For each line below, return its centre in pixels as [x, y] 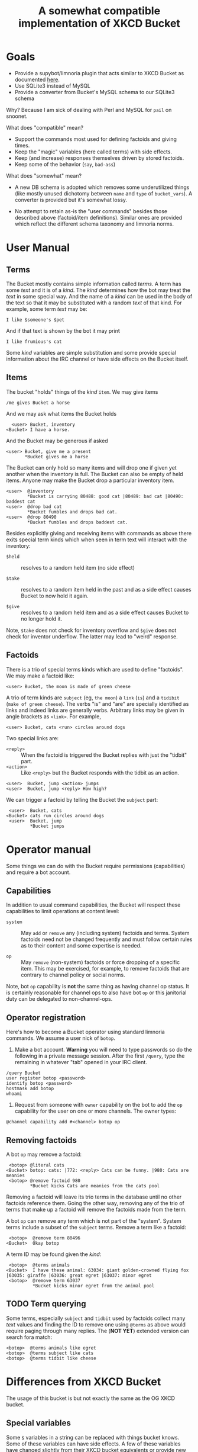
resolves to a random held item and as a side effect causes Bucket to [105, 612]
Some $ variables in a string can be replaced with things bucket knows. [93, 1437]
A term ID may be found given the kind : [54, 1254]
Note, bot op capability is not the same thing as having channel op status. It [98, 987]
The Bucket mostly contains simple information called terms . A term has [94, 284]
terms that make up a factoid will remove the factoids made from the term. [97, 1209]
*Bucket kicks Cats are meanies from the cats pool [95, 1186]
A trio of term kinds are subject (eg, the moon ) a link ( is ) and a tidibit [93, 698]
